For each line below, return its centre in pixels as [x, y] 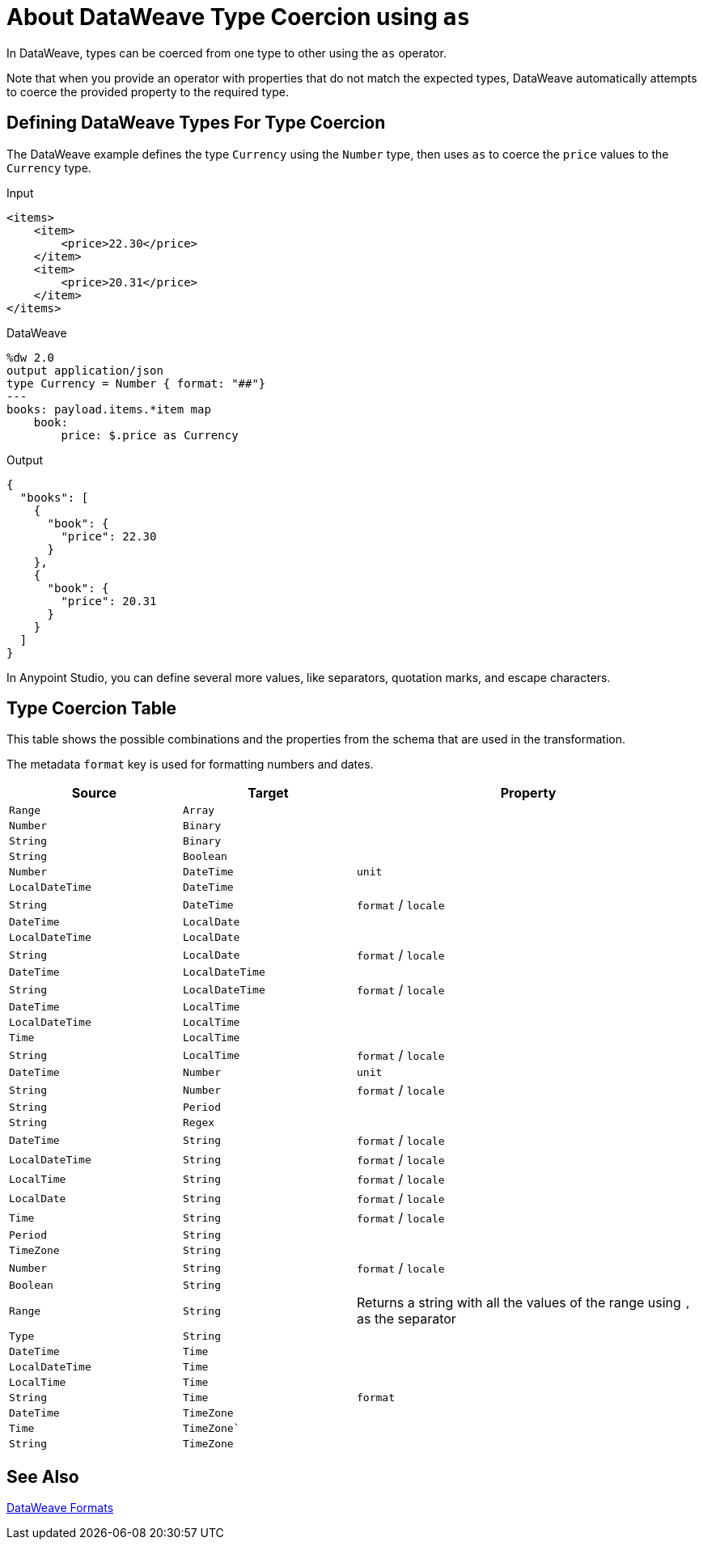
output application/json [85, 370]
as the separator [407, 1319]
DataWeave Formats [60, 1508]
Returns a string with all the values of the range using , [524, 1303]
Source [94, 793]
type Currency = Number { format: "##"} [136, 383]
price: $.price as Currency [150, 435]
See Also [43, 1476]
